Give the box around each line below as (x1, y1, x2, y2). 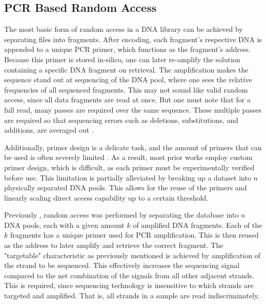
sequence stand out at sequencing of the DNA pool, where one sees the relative (4, 74, 252, 85)
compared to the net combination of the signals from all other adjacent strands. (4, 270, 254, 280)
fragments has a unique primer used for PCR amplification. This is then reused (10, 229, 259, 240)
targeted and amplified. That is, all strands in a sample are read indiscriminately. (4, 290, 260, 301)
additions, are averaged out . (4, 124, 94, 135)
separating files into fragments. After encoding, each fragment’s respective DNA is (4, 33, 262, 44)
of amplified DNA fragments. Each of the (133, 219, 262, 230)
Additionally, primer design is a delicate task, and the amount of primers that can (4, 141, 262, 152)
